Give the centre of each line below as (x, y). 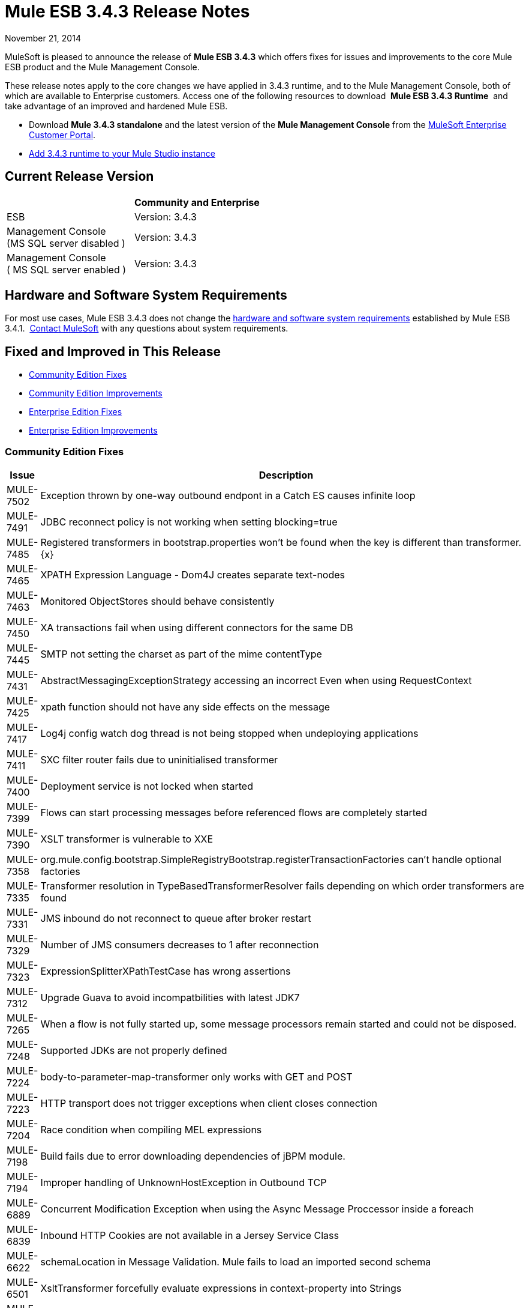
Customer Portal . (62, 135)
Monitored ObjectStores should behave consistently (157, 601)
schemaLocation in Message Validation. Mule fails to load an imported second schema (236, 1262)
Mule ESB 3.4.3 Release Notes (127, 11)
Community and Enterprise (197, 202)
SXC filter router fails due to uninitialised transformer (159, 760)
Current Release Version (79, 177)
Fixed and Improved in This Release (113, 351)
